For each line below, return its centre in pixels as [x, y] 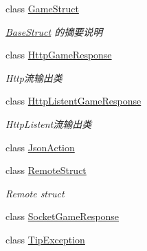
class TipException [45, 239]
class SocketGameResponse [63, 216]
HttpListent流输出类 [49, 123]
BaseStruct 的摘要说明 [54, 31]
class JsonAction [40, 147]
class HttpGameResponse [59, 55]
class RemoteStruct [46, 170]
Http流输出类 [34, 77]
